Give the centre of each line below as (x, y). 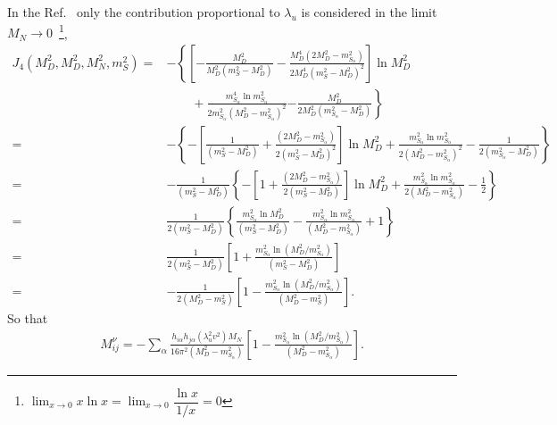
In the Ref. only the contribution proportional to (144, 12)
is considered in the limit (369, 12)
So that (28, 317)
